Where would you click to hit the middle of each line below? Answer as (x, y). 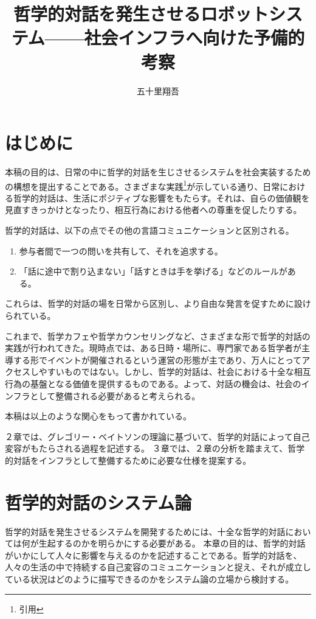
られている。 (30, 316)
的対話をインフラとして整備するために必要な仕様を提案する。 (128, 460)
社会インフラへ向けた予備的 (194, 37)
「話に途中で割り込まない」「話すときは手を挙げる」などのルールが (153, 271)
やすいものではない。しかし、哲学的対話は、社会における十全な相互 (175, 372)
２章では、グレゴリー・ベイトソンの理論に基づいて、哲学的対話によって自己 (157, 436)
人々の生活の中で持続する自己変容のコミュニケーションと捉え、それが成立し (158, 567)
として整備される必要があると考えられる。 (115, 395)
